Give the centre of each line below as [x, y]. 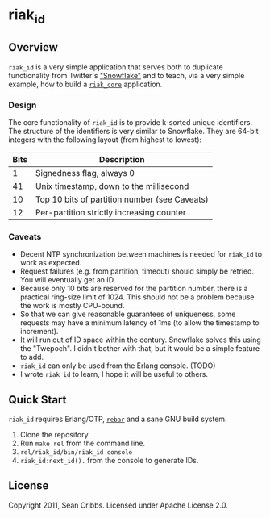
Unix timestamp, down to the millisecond [112, 186]
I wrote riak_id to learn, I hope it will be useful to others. [114, 374]
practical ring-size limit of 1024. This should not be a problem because [137, 297]
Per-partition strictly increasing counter [111, 212]
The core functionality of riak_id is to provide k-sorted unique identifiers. [130, 122]
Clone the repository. [55, 434]
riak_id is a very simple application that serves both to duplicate [116, 67]
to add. [32, 357]
